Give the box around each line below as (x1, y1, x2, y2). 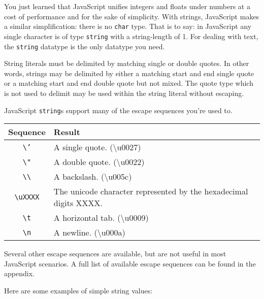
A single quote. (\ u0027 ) (53, 141, 141, 153)
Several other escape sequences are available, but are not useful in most (4, 248, 226, 259)
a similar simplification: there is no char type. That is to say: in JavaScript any (4, 21, 252, 31)
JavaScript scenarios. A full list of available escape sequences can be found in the (4, 258, 256, 269)
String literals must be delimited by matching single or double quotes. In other (4, 58, 249, 69)
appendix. (4, 268, 35, 279)
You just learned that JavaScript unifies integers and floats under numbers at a (4, 1, 250, 11)
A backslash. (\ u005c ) (53, 171, 132, 183)
